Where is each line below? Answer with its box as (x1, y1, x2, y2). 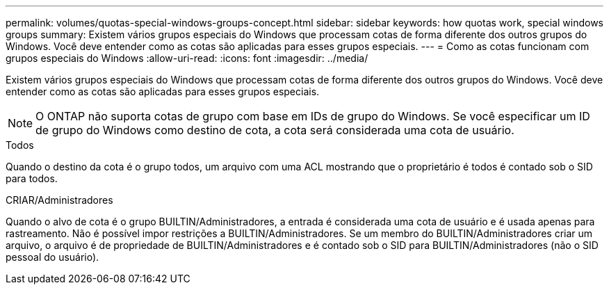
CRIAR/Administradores (6, 194, 113, 206)
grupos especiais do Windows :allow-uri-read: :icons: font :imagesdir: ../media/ (6, 52, 368, 64)
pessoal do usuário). (6, 251, 99, 263)
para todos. (6, 172, 58, 184)
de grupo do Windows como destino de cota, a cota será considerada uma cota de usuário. (35, 123, 514, 137)
